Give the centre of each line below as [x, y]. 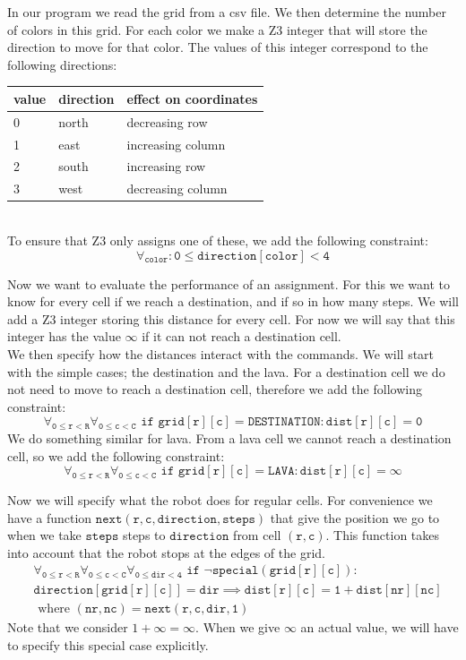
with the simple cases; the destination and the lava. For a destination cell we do [226, 371]
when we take [44, 535]
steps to [144, 535]
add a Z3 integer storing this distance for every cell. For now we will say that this [231, 318]
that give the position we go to [355, 517]
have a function [50, 517]
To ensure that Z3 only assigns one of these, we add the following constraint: [218, 240]
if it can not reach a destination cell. [242, 336]
